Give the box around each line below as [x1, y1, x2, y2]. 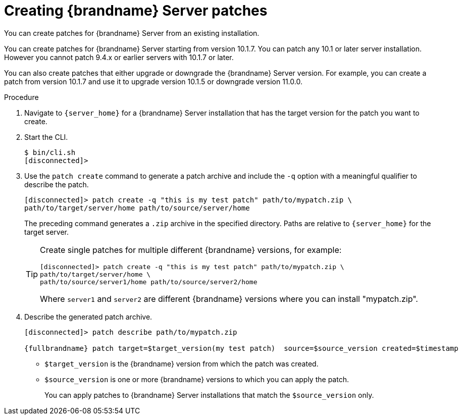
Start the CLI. [24, 132, 68, 141]
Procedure [4, 92, 39, 101]
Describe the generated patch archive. [24, 312, 152, 321]
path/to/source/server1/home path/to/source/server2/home [40, 278, 258, 286]
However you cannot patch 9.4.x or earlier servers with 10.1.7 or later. [4, 53, 234, 62]
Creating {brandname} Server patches [4, 2, 268, 19]
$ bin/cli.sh [24, 148, 76, 156]
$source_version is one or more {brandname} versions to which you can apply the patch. [44, 375, 349, 384]
